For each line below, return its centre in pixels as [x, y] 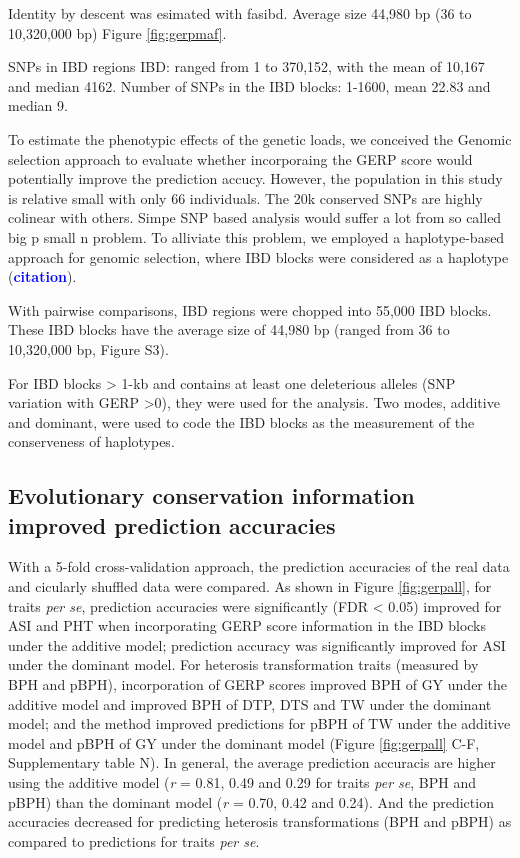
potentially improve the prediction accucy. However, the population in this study [255, 178]
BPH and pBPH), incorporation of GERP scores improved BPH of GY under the [257, 684]
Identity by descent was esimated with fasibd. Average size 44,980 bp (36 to [240, 13]
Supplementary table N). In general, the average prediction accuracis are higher [252, 762]
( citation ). [42, 276]
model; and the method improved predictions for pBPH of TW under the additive [259, 723]
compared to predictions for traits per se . [134, 840]
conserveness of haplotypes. [91, 441]
